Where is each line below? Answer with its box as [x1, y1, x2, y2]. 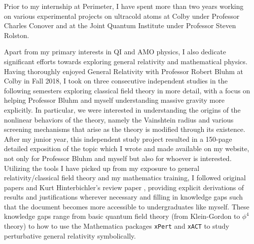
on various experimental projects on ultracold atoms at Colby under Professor [4, 10, 240, 21]
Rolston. [4, 30, 29, 40]
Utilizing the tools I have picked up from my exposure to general [4, 163, 200, 173]
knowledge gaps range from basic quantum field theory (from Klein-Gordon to [4, 211, 240, 221]
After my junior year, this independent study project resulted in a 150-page [4, 133, 232, 144]
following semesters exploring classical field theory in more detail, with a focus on [4, 85, 251, 95]
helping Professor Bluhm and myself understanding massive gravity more [4, 95, 225, 105]
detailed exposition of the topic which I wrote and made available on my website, [4, 143, 250, 154]
